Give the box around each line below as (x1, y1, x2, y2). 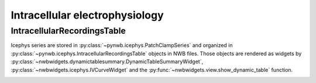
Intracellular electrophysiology (11, 9, 164, 21)
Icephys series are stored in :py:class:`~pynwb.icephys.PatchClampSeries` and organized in (11, 42, 233, 49)
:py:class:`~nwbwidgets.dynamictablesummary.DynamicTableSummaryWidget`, (11, 58, 204, 65)
